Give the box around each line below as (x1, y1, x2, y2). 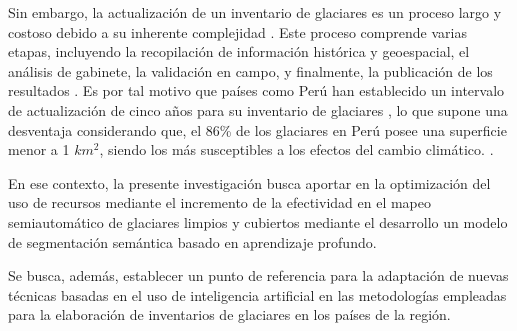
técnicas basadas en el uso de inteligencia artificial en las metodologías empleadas (8, 284, 507, 305)
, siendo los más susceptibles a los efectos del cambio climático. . (99, 139, 494, 160)
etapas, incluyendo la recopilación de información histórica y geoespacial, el (8, 41, 470, 62)
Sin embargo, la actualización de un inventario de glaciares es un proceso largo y (8, 2, 502, 22)
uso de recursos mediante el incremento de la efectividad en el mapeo (8, 192, 432, 213)
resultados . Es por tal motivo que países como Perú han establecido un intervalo (8, 80, 505, 101)
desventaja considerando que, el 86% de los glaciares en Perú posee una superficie (8, 119, 507, 140)
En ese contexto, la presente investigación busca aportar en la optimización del (8, 172, 491, 193)
